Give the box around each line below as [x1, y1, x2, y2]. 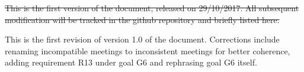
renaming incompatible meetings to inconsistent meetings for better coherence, [5, 44, 290, 57]
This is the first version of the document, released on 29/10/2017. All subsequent [5, 2, 299, 14]
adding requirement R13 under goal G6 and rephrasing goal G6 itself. [5, 56, 257, 68]
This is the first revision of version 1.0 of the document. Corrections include [5, 33, 280, 45]
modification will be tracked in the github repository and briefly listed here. [5, 13, 280, 25]
